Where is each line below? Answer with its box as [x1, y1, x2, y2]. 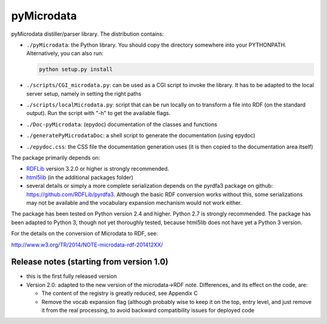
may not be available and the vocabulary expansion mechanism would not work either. [26, 199, 242, 206]
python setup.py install [39, 66, 113, 73]
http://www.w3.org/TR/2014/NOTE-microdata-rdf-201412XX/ [11, 241, 163, 248]
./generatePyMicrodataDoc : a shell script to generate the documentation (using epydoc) [26, 132, 256, 139]
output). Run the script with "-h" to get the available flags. [26, 110, 171, 117]
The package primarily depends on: [11, 154, 101, 162]
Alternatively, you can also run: [26, 50, 104, 57]
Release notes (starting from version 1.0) [11, 257, 169, 267]
